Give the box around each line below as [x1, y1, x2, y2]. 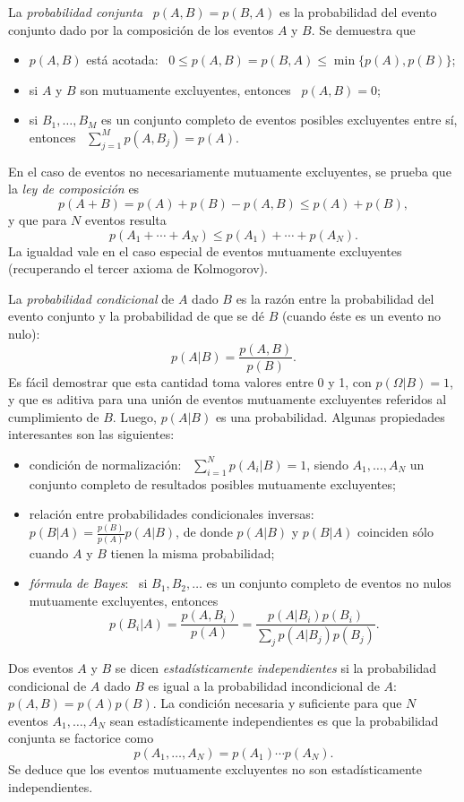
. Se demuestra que [311, 20, 416, 39]
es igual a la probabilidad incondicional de [148, 676, 380, 694]
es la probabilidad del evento [279, 3, 437, 21]
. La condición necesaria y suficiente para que [152, 694, 402, 712]
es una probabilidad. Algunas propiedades [215, 407, 445, 426]
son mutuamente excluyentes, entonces [80, 80, 291, 99]
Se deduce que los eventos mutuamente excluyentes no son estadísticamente [8, 760, 422, 779]
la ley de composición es [8, 179, 140, 198]
